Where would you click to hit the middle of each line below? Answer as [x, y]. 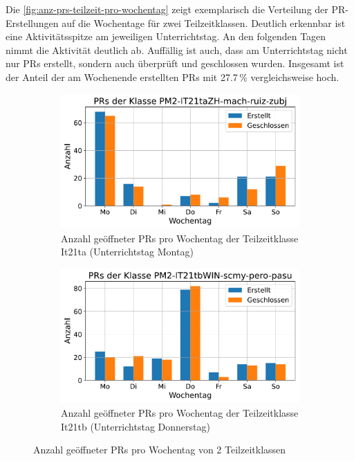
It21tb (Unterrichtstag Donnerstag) [136, 426]
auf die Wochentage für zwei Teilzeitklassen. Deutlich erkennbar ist [204, 22]
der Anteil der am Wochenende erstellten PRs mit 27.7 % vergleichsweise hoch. [173, 76]
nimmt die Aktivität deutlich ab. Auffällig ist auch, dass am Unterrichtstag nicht [177, 49]
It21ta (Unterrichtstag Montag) [127, 252]
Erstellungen [32, 22]
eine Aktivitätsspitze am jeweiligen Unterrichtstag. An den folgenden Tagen [166, 36]
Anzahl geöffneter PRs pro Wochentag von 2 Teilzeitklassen [160, 450]
